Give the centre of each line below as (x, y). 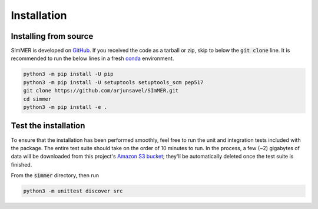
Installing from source (52, 36)
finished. (21, 164)
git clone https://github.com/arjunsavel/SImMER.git (101, 91)
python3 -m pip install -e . (65, 107)
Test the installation (48, 126)
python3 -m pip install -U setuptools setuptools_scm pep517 (113, 82)
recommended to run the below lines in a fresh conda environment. (92, 58)
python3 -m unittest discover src (73, 191)
